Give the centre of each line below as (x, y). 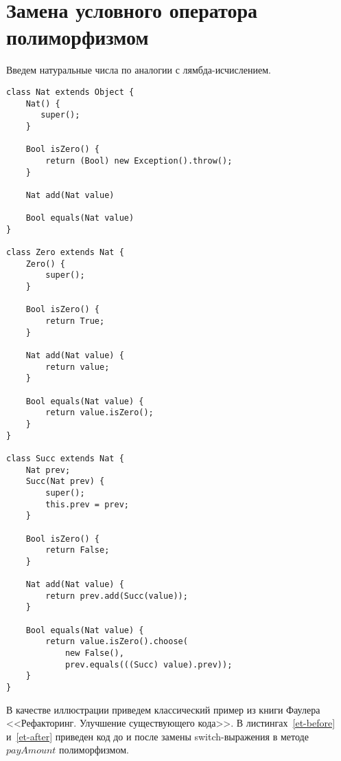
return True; (75, 321)
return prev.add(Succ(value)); (117, 596)
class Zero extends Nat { (65, 253)
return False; (78, 550)
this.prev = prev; (87, 504)
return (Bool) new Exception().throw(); (139, 161)
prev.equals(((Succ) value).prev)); (149, 664)
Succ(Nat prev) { (65, 482)
